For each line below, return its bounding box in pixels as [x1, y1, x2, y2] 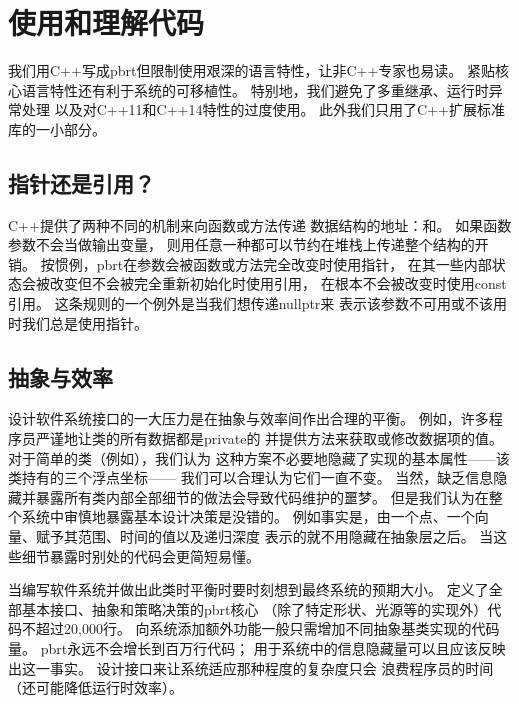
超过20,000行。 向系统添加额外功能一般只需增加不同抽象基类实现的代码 [35, 618, 500, 639]
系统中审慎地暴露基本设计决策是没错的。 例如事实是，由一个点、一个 [21, 506, 475, 527]
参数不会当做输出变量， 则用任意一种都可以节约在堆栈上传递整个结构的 [8, 234, 475, 255]
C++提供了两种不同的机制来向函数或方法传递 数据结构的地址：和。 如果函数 [8, 214, 512, 235]
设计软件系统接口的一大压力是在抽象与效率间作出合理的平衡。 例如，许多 [8, 408, 489, 429]
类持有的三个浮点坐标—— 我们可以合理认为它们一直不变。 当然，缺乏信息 [8, 467, 494, 488]
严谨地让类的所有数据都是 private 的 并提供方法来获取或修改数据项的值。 [35, 428, 504, 449]
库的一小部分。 [8, 118, 106, 139]
